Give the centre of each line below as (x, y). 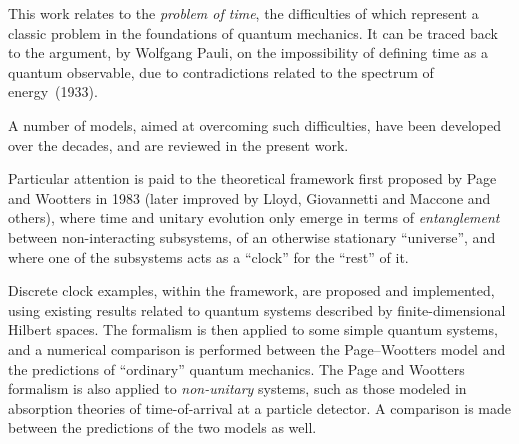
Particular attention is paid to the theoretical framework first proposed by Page (252, 178)
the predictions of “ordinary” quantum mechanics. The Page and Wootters (236, 368)
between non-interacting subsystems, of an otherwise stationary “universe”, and (252, 236)
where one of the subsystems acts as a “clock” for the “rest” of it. (208, 256)
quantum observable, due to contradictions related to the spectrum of (221, 71)
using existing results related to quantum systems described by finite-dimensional (257, 309)
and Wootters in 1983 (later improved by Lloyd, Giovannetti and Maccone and (249, 197)
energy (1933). (53, 91)
